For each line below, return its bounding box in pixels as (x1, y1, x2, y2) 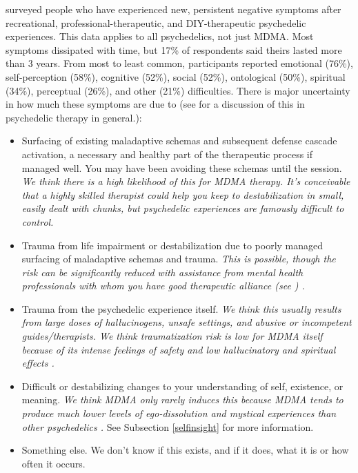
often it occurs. (21, 456, 86, 470)
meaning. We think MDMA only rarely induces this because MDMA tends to (21, 392, 344, 407)
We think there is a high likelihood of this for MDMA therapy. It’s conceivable (21, 174, 350, 189)
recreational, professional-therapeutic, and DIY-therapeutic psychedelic (6, 15, 306, 30)
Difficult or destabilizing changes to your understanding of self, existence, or (21, 378, 344, 393)
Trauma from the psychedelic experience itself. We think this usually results (21, 301, 341, 316)
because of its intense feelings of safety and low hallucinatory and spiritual (21, 342, 336, 356)
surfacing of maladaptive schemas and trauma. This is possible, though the (21, 251, 336, 266)
